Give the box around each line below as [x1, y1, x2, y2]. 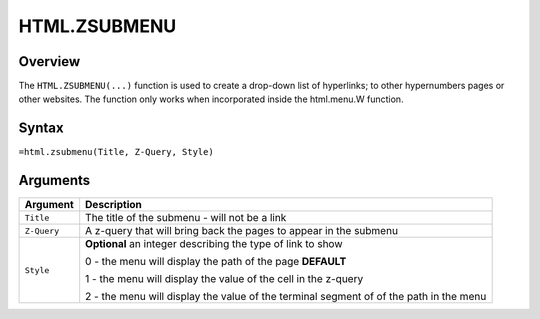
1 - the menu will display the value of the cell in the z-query [85, 272, 364, 286]
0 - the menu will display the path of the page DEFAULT [85, 255, 347, 269]
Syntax [18, 120, 64, 137]
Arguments [18, 172, 91, 189]
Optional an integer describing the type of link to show [85, 237, 344, 251]
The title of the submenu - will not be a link [85, 211, 287, 225]
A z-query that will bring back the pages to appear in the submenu [85, 224, 399, 238]
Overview [18, 53, 81, 70]
